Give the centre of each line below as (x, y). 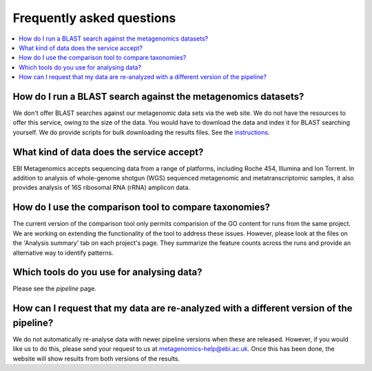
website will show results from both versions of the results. (96, 359)
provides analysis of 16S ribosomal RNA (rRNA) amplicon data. (102, 188)
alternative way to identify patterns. (63, 253)
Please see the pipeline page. (54, 288)
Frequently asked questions (94, 18)
